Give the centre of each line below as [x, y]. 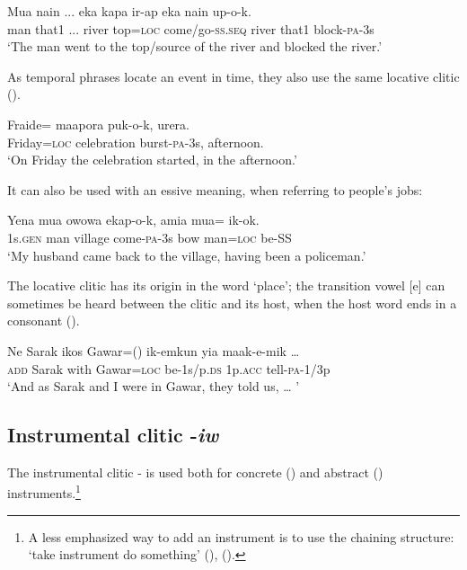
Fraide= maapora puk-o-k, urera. [98, 124]
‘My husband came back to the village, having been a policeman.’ [187, 255]
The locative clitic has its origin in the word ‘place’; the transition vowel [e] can [226, 285]
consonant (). [44, 321]
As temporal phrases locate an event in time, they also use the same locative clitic [233, 76]
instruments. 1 [44, 492]
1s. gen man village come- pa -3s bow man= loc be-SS [150, 237]
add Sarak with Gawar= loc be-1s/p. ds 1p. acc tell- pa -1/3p [169, 368]
